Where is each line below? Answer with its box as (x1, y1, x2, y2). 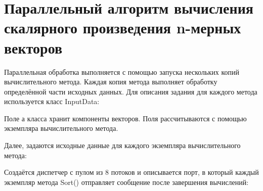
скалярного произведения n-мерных (4, 17, 241, 38)
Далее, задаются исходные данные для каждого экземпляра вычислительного (4, 140, 241, 151)
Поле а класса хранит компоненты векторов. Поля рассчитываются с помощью (4, 113, 247, 123)
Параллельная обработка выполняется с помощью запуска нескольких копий (4, 66, 239, 77)
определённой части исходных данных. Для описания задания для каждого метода (4, 86, 257, 97)
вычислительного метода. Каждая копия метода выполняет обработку (4, 76, 217, 87)
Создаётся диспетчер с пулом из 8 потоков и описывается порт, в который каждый (4, 167, 259, 177)
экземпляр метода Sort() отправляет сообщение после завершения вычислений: (4, 176, 249, 187)
